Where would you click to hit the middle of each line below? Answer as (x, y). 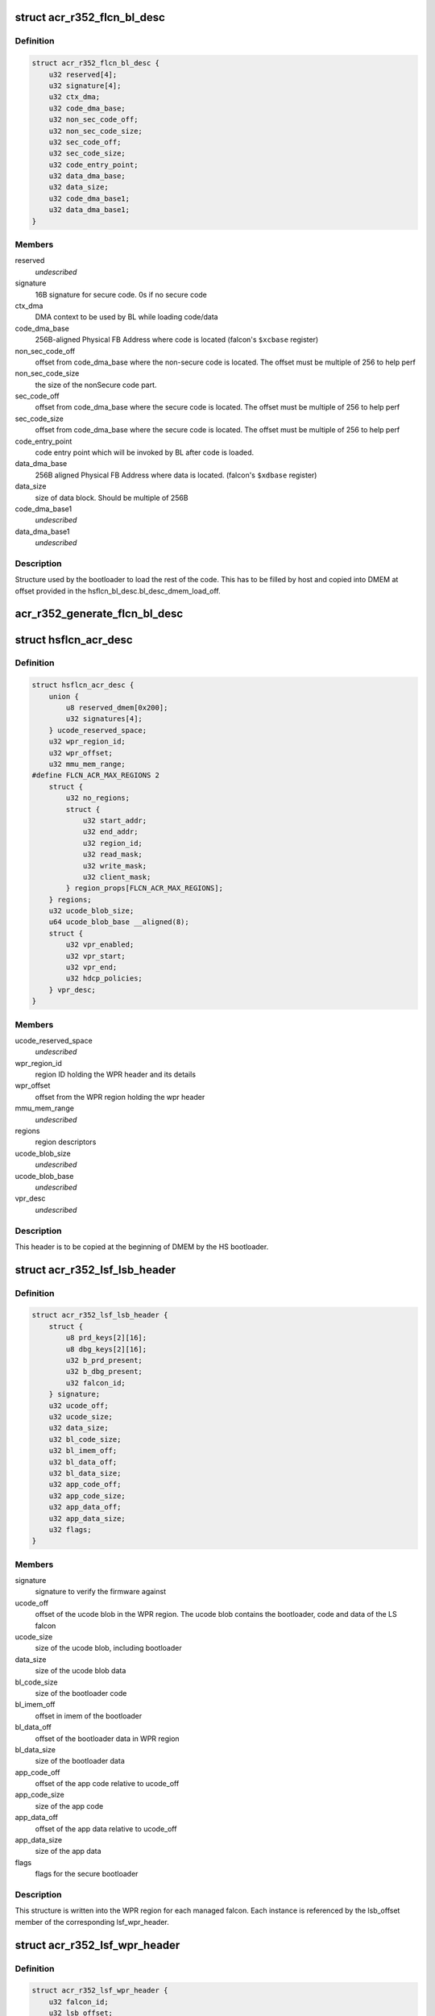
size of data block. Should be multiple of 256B (112, 498)
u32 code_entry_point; (93, 165)
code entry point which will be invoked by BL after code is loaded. (144, 452)
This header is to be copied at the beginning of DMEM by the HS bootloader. (142, 1247)
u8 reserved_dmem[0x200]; (117, 708)
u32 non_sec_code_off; (93, 120)
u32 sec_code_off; (85, 142)
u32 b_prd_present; (104, 1360)
